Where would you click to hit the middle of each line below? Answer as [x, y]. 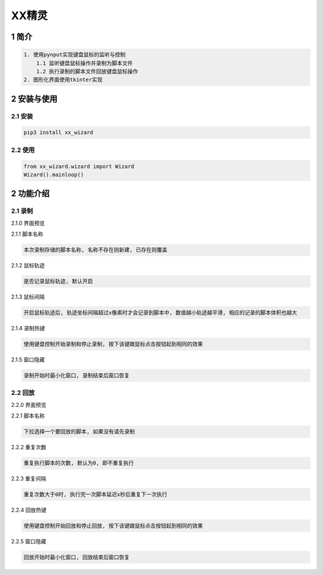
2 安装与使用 [34, 99]
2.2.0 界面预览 [29, 404]
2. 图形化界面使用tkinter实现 [63, 80]
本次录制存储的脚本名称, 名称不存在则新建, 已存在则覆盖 [95, 250]
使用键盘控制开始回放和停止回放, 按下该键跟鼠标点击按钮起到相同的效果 [113, 526]
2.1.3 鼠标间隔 [28, 297]
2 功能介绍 [31, 194]
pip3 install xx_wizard [59, 133]
